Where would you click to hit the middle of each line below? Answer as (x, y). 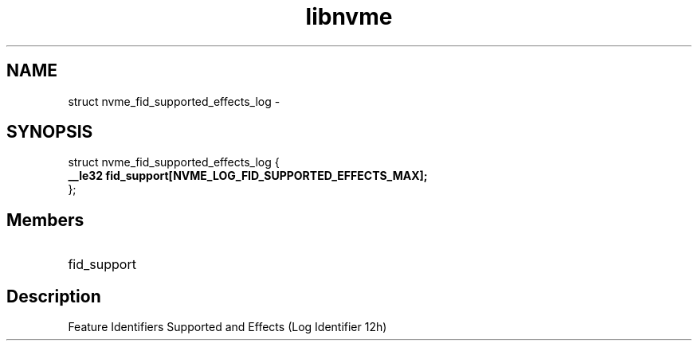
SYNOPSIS (50, 132)
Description (54, 296)
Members (45, 220)
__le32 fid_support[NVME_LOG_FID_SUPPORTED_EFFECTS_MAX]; (248, 176)
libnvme (349, 17)
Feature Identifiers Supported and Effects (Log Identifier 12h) (227, 327)
